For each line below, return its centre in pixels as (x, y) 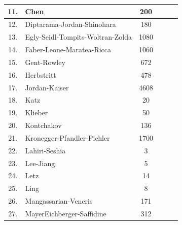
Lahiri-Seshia (45, 150)
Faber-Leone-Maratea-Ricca (68, 50)
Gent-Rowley (45, 62)
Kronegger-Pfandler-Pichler (67, 137)
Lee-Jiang (40, 163)
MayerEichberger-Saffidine (66, 213)
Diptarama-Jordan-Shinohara (70, 24)
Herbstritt (41, 74)
